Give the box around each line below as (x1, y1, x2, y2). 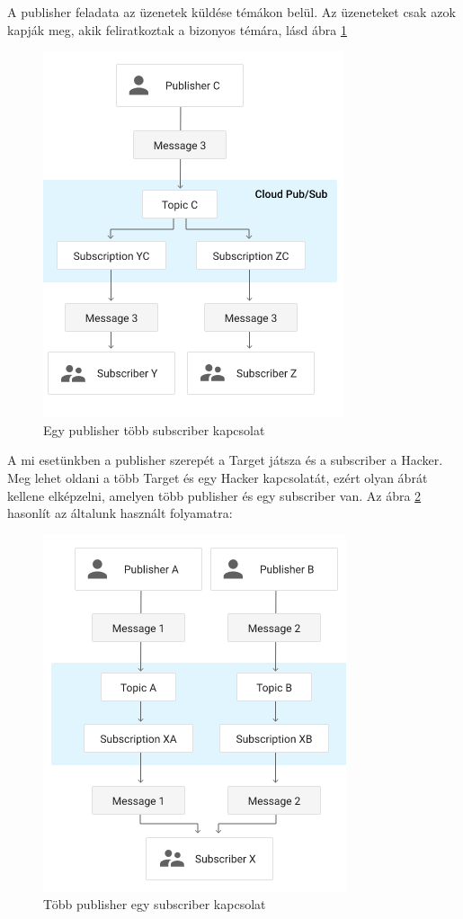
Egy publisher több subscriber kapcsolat (43, 420, 265, 439)
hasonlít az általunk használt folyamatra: (7, 504, 233, 522)
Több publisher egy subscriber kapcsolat (43, 895, 266, 914)
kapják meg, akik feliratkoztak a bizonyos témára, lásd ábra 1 (7, 20, 347, 39)
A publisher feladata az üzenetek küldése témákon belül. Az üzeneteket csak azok (7, 3, 456, 21)
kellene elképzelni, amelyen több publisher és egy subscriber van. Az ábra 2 (7, 486, 422, 504)
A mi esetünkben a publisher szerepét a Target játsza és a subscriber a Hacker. (7, 451, 443, 469)
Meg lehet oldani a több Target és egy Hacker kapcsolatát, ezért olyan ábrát (7, 468, 428, 486)
